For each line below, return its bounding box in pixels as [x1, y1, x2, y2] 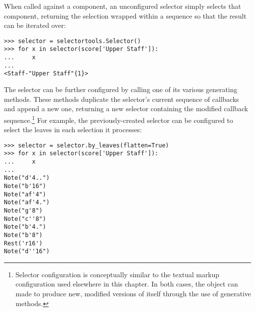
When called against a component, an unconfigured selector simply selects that [4, 1, 241, 11]
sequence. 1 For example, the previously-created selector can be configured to [4, 113, 233, 125]
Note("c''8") [4, 215, 46, 222]
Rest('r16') [4, 239, 43, 247]
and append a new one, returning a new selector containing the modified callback [4, 103, 248, 114]
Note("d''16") [4, 248, 50, 255]
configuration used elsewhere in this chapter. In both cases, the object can [15, 279, 238, 289]
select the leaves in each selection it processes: [4, 124, 142, 135]
